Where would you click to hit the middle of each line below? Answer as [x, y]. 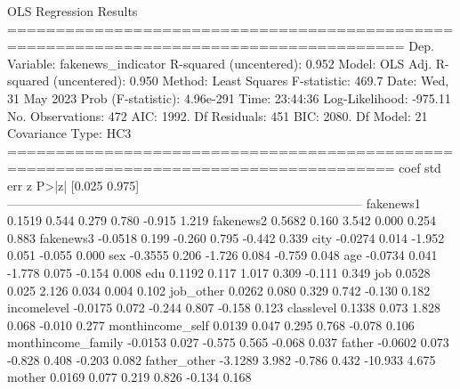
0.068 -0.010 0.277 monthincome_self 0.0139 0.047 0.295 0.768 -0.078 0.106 [211, 324]
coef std [420, 168]
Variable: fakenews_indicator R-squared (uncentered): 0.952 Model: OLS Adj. [220, 63]
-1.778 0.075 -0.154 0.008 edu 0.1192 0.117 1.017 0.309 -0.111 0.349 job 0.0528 [219, 272]
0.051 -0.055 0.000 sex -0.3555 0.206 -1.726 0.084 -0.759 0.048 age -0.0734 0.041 [222, 255]
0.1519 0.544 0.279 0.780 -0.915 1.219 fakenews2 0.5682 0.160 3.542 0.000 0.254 [222, 220]
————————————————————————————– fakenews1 [214, 203]
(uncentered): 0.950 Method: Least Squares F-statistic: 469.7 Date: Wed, [251, 81]
